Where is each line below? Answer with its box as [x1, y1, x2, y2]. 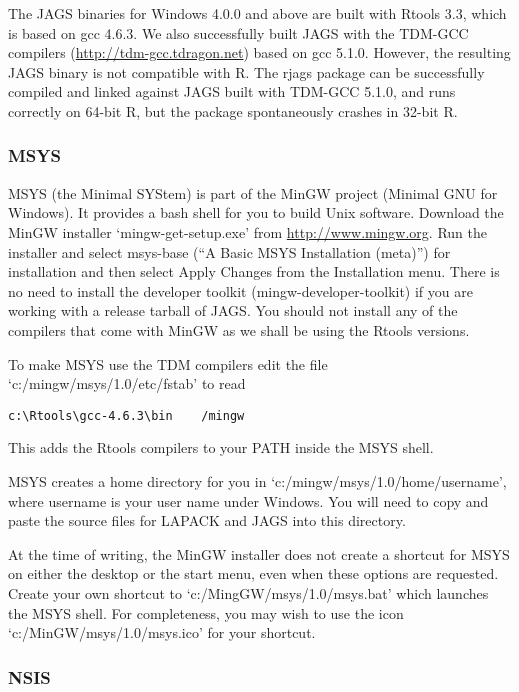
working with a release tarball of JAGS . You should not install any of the [8, 300, 458, 321]
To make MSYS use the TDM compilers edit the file [8, 353, 328, 374]
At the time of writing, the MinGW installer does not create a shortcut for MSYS [8, 543, 510, 564]
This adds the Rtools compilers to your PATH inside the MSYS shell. [8, 437, 434, 458]
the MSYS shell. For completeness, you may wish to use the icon [8, 602, 404, 623]
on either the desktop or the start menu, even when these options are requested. [8, 563, 499, 584]
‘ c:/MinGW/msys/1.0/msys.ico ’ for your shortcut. [8, 622, 316, 643]
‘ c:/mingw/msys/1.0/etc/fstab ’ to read [8, 373, 246, 394]
